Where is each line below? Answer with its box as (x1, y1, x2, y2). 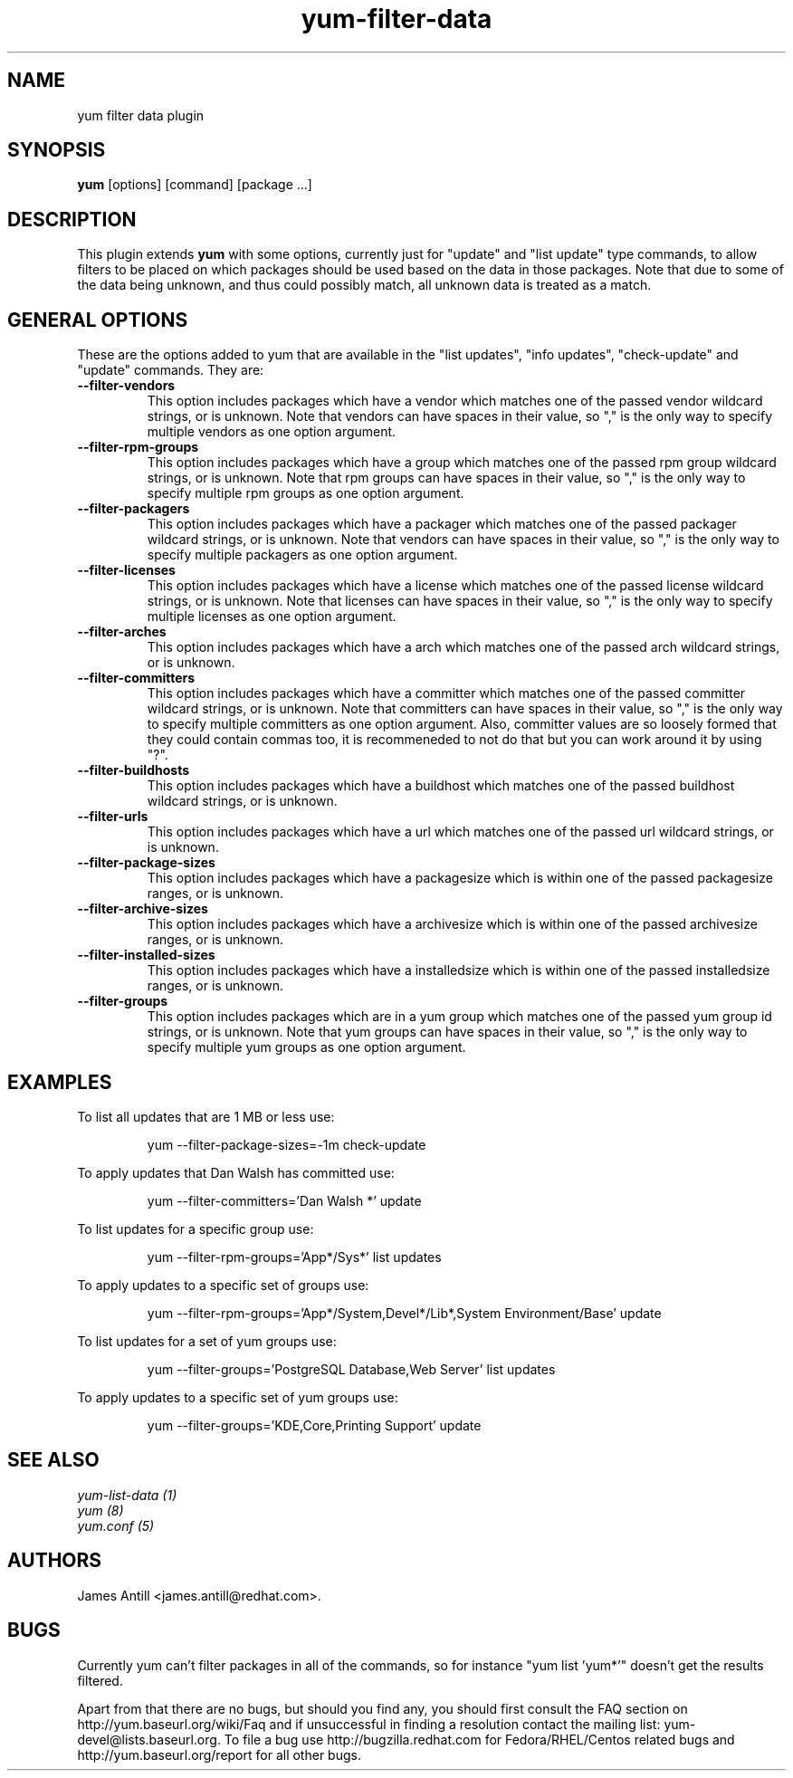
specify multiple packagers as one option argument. (147, 547, 458, 563)
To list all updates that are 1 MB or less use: (77, 1108, 335, 1124)
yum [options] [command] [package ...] (77, 177, 312, 193)
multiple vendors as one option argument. (147, 424, 396, 440)
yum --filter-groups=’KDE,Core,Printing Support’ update (147, 1417, 482, 1433)
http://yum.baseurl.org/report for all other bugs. (77, 1746, 361, 1763)
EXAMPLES (7, 1070, 112, 1094)
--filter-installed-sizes (77, 947, 215, 963)
